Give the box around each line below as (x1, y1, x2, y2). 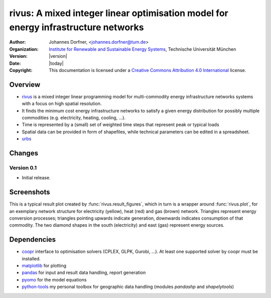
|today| (49, 60, 64, 66)
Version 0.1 (9, 164, 37, 171)
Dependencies (9, 235, 56, 244)
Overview (9, 80, 41, 89)
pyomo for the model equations (22, 276, 87, 282)
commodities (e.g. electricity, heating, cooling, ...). (22, 115, 125, 121)
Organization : (9, 46, 39, 52)
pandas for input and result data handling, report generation (22, 269, 146, 276)
